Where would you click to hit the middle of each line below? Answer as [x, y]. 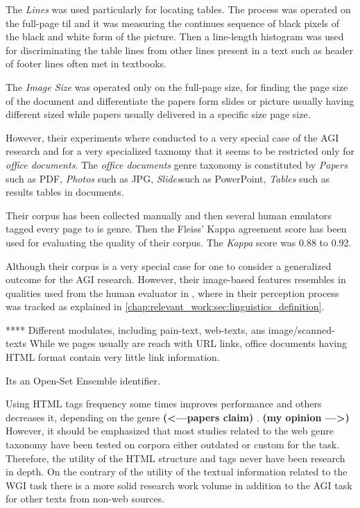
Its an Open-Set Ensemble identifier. [83, 380]
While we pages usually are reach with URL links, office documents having [188, 343]
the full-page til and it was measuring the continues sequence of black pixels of [173, 23]
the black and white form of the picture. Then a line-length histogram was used [175, 36]
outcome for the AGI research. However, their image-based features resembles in [176, 279]
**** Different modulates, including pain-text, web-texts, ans [136, 329]
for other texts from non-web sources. [85, 499]
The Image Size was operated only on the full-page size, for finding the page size [177, 86]
